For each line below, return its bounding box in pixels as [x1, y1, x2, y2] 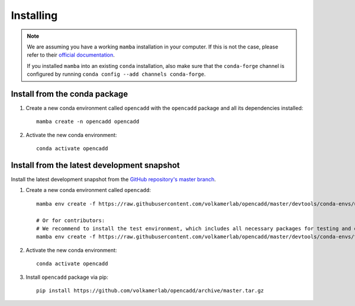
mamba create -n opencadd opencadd [36, 118, 140, 125]
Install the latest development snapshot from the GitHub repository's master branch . [11, 176, 216, 183]
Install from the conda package [11, 89, 128, 99]
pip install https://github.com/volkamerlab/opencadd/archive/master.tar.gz [36, 287, 264, 294]
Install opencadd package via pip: [25, 274, 109, 281]
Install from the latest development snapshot [11, 160, 180, 170]
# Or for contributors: [36, 217, 105, 224]
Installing [11, 9, 58, 22]
